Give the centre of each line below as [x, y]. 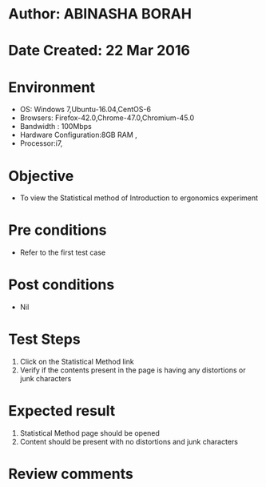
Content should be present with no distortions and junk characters [129, 442]
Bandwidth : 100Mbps [56, 127]
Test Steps [45, 339]
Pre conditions [58, 230]
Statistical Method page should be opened [89, 433]
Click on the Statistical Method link [77, 362]
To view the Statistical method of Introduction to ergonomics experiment [139, 198]
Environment [52, 87]
